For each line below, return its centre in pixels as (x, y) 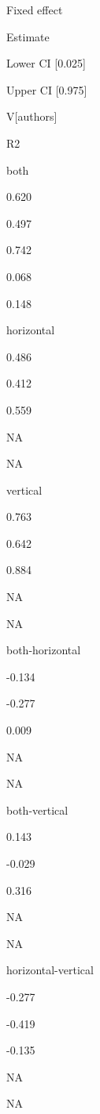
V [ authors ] (32, 116)
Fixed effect (35, 10)
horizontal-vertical (50, 970)
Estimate (28, 36)
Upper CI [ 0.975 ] (47, 89)
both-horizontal (44, 650)
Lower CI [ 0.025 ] (46, 63)
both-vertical (37, 809)
